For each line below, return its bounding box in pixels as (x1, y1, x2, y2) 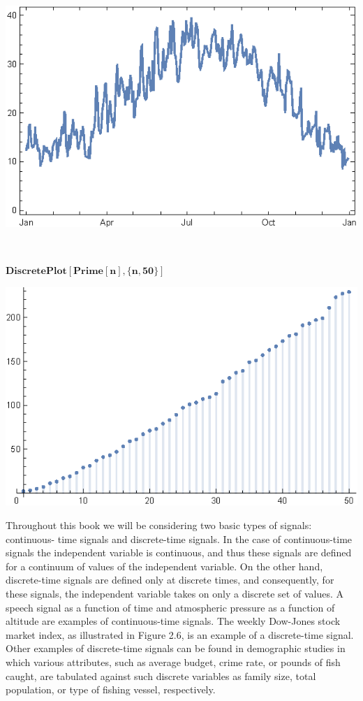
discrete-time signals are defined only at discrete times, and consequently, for (6, 572, 334, 587)
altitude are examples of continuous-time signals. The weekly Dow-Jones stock (6, 614, 341, 628)
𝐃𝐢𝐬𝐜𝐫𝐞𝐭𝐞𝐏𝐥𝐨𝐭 (6, 266, 67, 277)
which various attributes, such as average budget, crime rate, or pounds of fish (6, 654, 341, 669)
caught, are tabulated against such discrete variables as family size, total (6, 668, 316, 683)
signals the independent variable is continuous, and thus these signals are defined (6, 545, 352, 560)
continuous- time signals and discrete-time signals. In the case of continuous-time (6, 531, 353, 546)
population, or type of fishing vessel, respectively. (6, 682, 216, 697)
